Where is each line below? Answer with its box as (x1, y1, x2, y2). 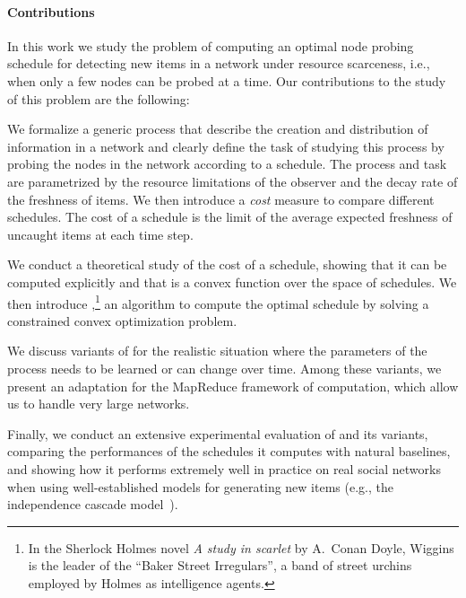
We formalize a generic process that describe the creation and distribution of (7, 119, 428, 138)
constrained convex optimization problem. (7, 311, 237, 330)
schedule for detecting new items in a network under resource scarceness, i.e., (7, 54, 430, 73)
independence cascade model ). (7, 495, 178, 514)
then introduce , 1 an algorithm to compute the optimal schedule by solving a (7, 291, 429, 312)
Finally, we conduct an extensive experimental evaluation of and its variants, (7, 424, 428, 443)
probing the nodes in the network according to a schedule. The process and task (7, 154, 447, 173)
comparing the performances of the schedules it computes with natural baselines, (7, 442, 451, 461)
